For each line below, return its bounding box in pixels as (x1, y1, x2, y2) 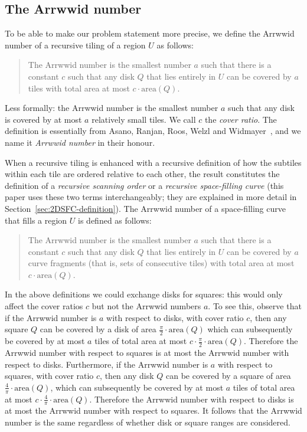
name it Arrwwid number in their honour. (5, 136, 155, 148)
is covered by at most (5, 113, 82, 125)
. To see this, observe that (208, 300, 302, 312)
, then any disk (100, 369, 154, 382)
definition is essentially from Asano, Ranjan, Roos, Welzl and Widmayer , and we (5, 125, 301, 137)
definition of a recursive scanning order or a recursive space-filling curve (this (5, 179, 284, 191)
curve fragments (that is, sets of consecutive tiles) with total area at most (28, 257, 295, 269)
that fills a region (5, 214, 67, 226)
